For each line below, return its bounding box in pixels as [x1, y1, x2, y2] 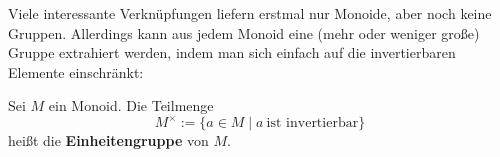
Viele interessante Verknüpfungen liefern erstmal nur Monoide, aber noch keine [8, 3, 492, 23]
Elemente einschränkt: [8, 61, 144, 82]
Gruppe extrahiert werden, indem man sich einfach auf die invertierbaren [8, 42, 456, 63]
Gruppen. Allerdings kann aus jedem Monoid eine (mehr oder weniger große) [8, 22, 480, 43]
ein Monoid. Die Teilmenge [48, 95, 214, 116]
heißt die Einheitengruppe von [8, 130, 209, 151]
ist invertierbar [266, 116, 359, 131]
